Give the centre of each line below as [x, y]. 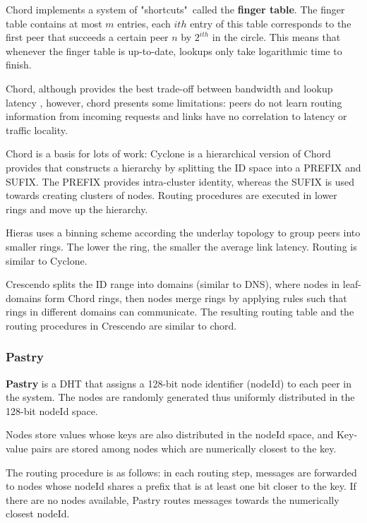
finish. [19, 65]
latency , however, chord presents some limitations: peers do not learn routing [174, 102]
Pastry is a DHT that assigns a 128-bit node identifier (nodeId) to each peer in [179, 383]
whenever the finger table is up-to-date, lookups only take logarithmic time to [174, 50]
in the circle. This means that [276, 37]
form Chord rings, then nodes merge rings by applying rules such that [196, 297]
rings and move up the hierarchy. [77, 209]
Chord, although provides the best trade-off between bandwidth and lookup [169, 88]
